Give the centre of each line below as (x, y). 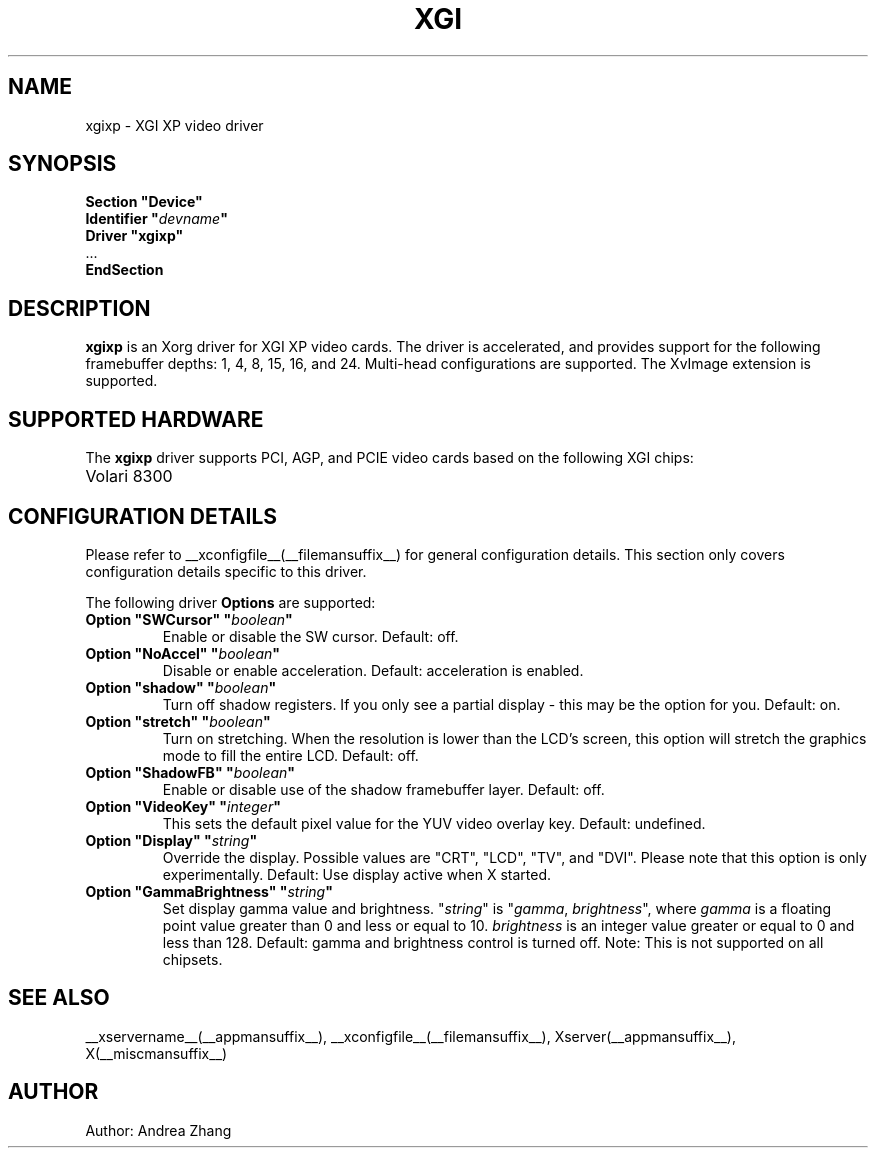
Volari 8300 (129, 476)
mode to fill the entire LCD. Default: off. (290, 755)
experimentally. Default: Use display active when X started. (357, 874)
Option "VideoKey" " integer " (183, 806)
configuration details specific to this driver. (226, 571)
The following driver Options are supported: (230, 602)
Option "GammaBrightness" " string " (209, 891)
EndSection (124, 270)
